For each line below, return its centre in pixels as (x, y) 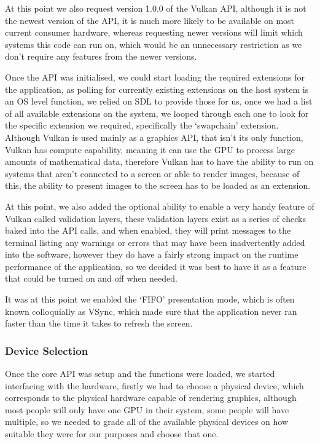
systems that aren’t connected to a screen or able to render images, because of (152, 173)
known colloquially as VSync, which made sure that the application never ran (151, 311)
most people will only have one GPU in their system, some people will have (147, 409)
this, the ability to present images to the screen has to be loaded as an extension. (158, 185)
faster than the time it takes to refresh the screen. (99, 323)
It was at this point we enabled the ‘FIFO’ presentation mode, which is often (150, 299)
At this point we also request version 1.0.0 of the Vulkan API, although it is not (156, 8)
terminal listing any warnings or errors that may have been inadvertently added (155, 242)
